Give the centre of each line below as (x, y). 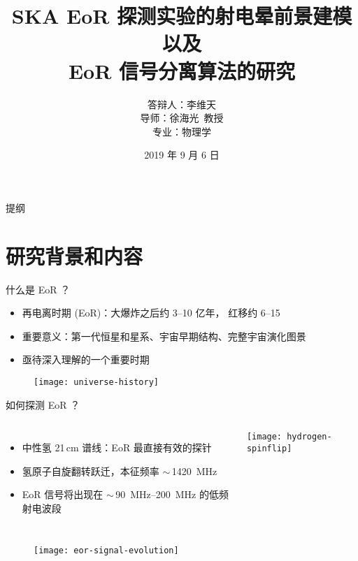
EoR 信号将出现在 (63, 494)
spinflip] (269, 448)
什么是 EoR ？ (38, 289)
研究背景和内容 (74, 255)
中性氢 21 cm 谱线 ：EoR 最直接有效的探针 (117, 447)
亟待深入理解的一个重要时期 (86, 359)
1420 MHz (194, 471)
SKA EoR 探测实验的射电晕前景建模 (182, 16)
